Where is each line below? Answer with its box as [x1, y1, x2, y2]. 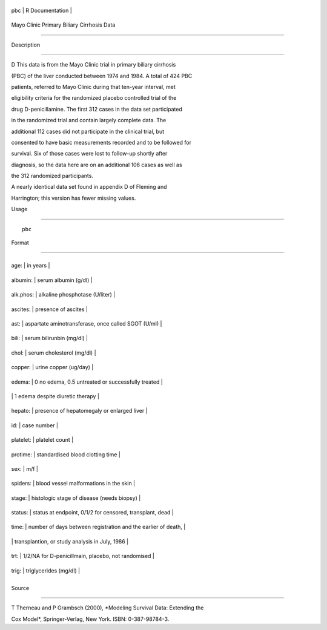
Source [11, 585, 30, 592]
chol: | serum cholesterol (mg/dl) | [11, 349, 96, 356]
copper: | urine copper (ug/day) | [11, 364, 94, 371]
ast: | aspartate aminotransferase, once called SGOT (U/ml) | [11, 320, 162, 327]
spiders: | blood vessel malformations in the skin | [11, 480, 136, 487]
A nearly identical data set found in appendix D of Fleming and [11, 183, 167, 191]
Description [11, 41, 41, 48]
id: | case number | [11, 421, 59, 429]
